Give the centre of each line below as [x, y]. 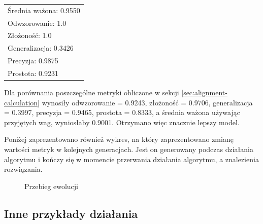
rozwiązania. [23, 169]
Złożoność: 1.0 [30, 35]
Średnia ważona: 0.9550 [44, 10]
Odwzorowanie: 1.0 [37, 23]
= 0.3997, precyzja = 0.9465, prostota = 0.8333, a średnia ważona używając [122, 112]
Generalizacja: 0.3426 [41, 48]
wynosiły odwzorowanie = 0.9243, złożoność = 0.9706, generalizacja [147, 102]
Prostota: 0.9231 [33, 73]
